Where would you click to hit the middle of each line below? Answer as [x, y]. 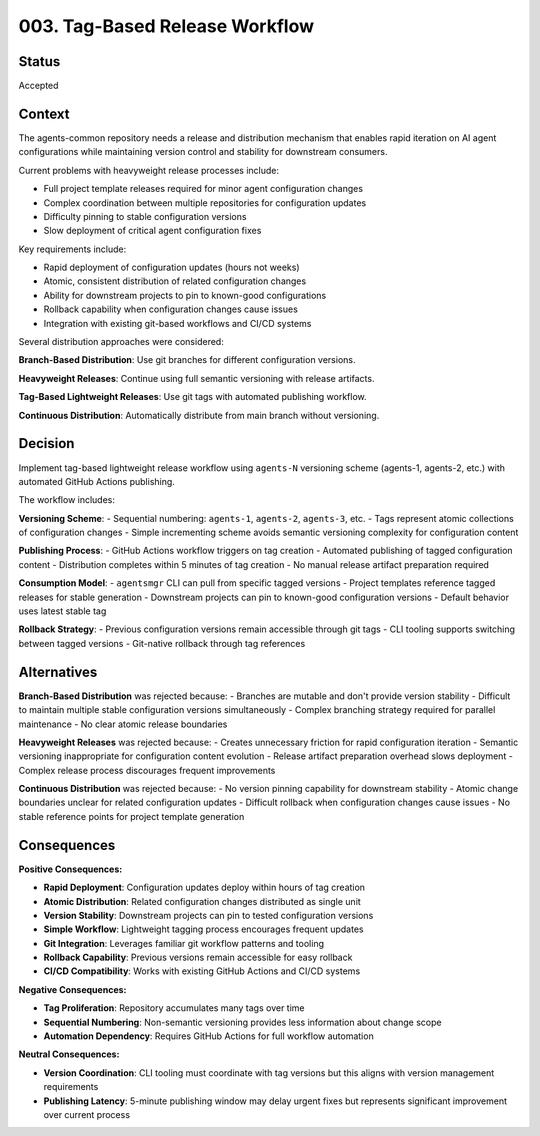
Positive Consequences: [70, 869]
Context [44, 113]
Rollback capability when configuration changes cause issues [171, 309]
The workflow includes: [66, 500]
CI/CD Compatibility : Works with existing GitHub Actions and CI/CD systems [202, 971]
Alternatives [58, 671]
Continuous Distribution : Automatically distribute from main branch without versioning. [199, 415]
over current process [86, 1114]
